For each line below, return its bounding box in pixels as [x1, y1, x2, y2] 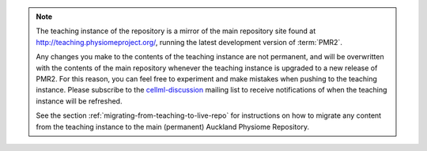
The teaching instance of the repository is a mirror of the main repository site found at [36, 26, 316, 36]
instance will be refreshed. [36, 96, 123, 106]
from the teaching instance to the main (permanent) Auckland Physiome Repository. [36, 122, 310, 131]
